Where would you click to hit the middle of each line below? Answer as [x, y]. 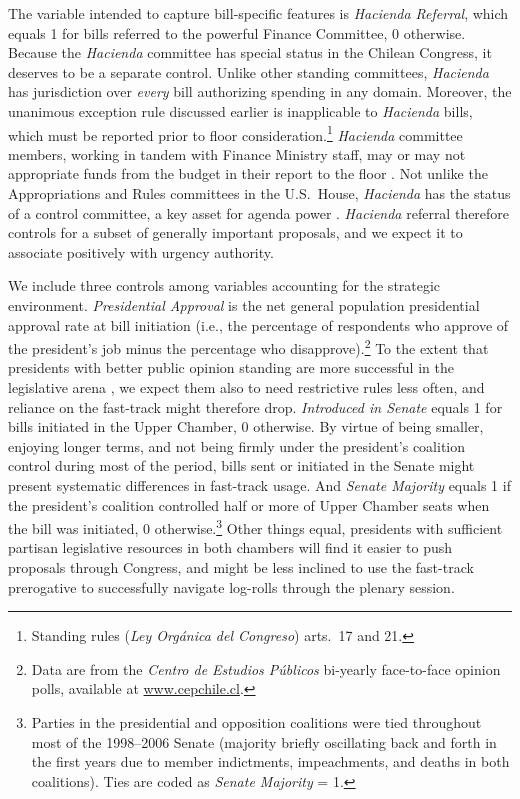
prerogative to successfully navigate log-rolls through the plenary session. [231, 586]
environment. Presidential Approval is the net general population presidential [244, 304]
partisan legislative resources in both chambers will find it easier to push [230, 547]
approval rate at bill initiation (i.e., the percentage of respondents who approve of [258, 324]
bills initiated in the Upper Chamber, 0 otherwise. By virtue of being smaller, [246, 426]
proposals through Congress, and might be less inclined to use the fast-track [241, 567]
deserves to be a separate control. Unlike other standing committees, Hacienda [248, 71]
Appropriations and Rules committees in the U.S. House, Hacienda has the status [259, 193]
